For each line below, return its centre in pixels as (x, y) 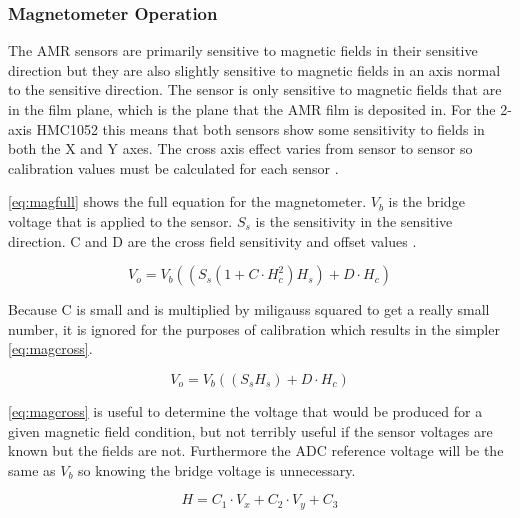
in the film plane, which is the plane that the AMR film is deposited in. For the (252, 109)
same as (32, 469)
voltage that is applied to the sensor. (120, 220)
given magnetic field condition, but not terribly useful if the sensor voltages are (250, 430)
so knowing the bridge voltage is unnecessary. (217, 469)
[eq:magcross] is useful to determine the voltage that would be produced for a (245, 410)
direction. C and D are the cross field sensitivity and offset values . (212, 240)
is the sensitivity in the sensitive (354, 220)
